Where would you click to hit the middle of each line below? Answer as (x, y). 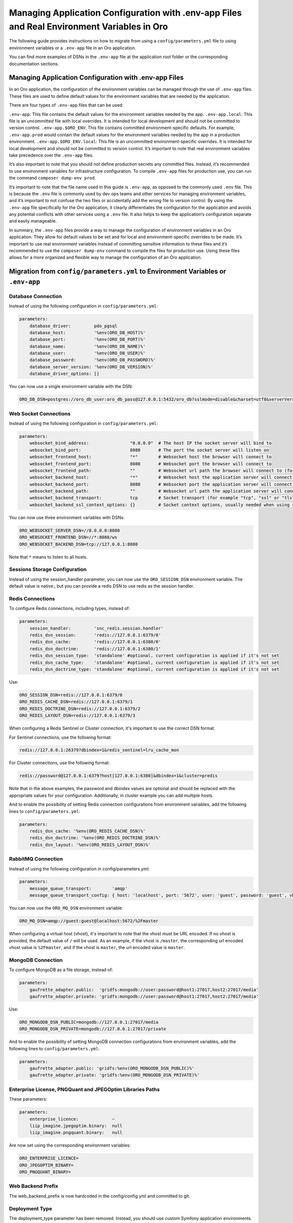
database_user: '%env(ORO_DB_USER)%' (88, 353)
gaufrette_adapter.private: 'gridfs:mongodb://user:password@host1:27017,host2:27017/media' (144, 996)
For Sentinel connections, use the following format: (60, 737)
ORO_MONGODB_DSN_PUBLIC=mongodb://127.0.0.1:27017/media (89, 1022)
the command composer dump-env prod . (52, 178)
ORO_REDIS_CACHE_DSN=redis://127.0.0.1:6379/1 (76, 702)
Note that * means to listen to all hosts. (48, 557)
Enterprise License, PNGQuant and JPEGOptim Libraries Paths (84, 1089)
